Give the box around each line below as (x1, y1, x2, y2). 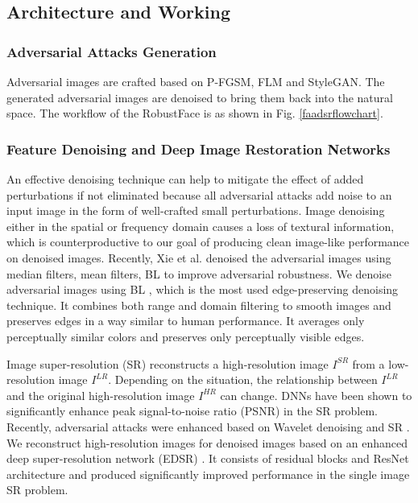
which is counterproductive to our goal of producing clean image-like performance (6, 233, 410, 250)
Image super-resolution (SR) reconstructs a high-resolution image (6, 355, 329, 372)
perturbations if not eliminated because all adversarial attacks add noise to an (6, 186, 392, 203)
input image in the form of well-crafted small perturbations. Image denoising (6, 202, 385, 219)
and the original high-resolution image (6, 386, 195, 403)
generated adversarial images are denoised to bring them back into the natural (6, 89, 393, 105)
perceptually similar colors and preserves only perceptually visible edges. (6, 328, 365, 344)
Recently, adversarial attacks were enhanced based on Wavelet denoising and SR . (6, 418, 410, 435)
